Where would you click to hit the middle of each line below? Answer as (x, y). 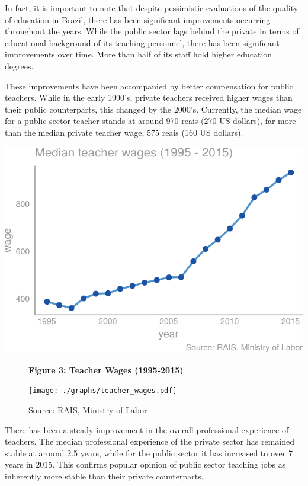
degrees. (19, 65)
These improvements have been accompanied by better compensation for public (149, 86)
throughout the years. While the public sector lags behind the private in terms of (152, 31)
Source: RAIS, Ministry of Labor (88, 410)
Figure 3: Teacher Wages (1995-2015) (106, 370)
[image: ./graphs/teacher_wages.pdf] (103, 391)
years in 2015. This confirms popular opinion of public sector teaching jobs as (145, 464)
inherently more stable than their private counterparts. (104, 476)
